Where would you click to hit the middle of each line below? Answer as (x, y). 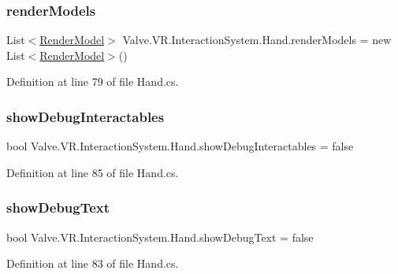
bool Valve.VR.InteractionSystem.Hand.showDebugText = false (160, 237)
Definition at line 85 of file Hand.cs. (93, 172)
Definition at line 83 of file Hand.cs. (93, 263)
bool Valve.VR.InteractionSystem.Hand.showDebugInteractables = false (180, 146)
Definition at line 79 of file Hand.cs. (93, 81)
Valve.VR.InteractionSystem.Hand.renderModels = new (257, 40)
